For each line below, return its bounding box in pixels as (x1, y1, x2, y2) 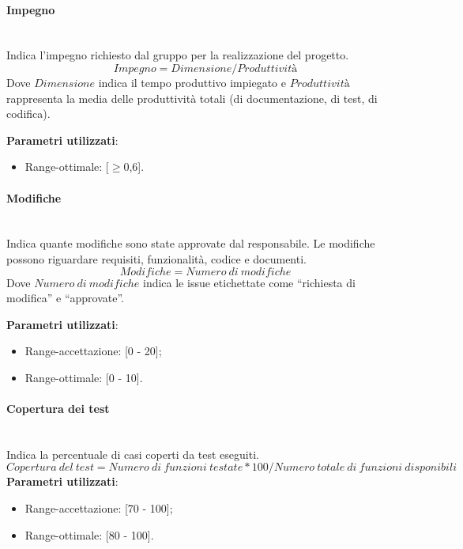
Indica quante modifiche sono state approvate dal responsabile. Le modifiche (6, 235, 375, 252)
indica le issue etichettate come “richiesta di (142, 274, 356, 290)
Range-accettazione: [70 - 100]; (24, 500, 173, 517)
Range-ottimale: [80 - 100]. (24, 526, 154, 543)
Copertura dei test (6, 400, 110, 417)
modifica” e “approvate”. (6, 290, 124, 306)
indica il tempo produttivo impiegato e (98, 74, 286, 90)
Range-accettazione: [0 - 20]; (24, 343, 162, 359)
